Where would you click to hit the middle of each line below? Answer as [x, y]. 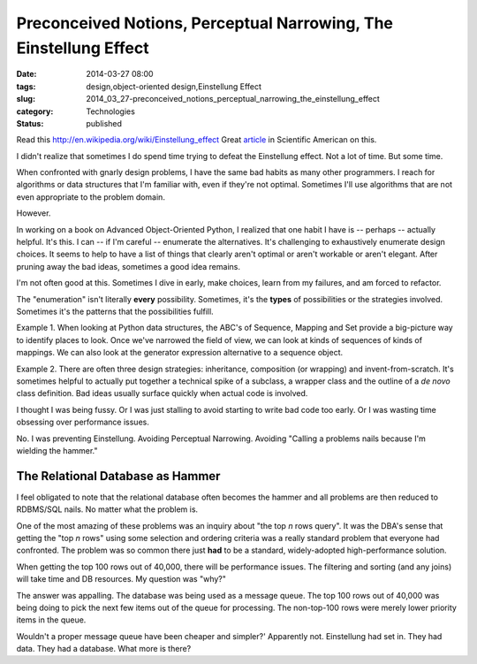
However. [34, 213]
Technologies [111, 111]
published [104, 123]
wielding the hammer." [57, 450]
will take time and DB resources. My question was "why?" [121, 579]
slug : [26, 99]
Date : [26, 74]
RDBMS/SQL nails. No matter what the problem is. [107, 509]
